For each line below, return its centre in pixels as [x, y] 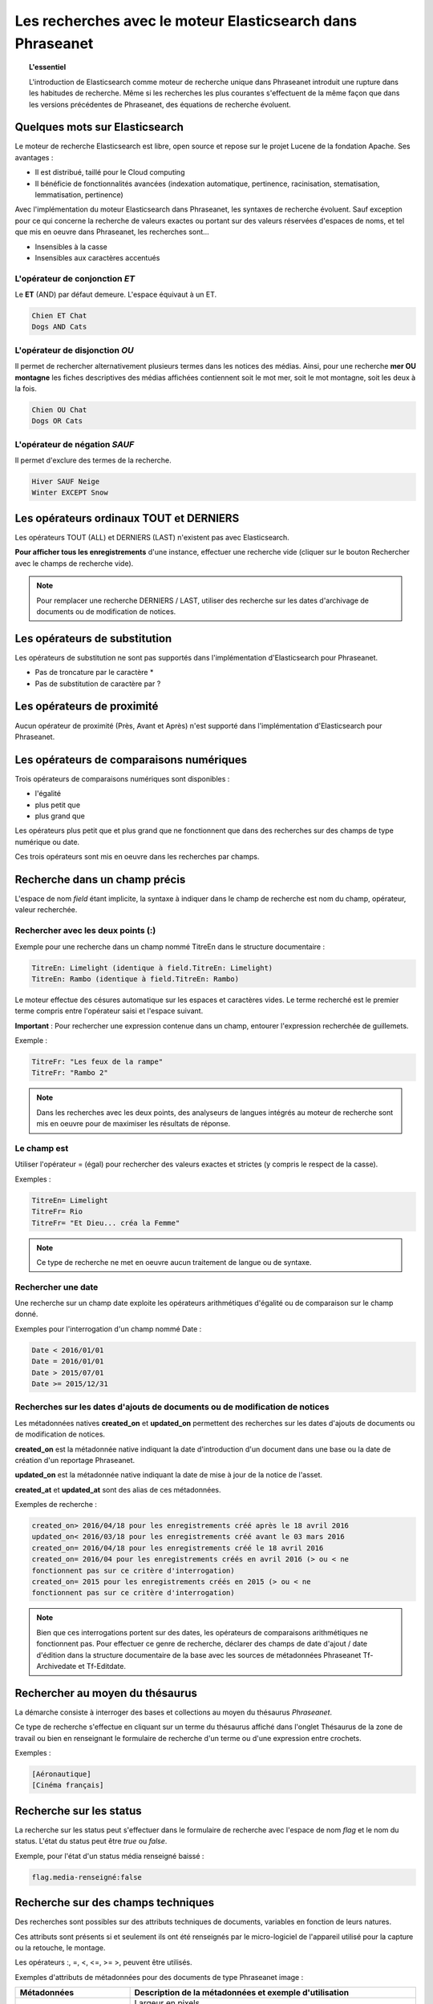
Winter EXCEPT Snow [70, 493]
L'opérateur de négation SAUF [75, 444]
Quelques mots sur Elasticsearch [99, 127]
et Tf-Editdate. [102, 1666]
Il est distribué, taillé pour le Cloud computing [110, 172]
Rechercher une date [57, 1287]
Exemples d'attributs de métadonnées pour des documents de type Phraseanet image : [159, 1977]
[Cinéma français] [68, 1785]
